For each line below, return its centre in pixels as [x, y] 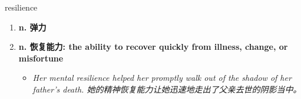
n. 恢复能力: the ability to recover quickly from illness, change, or [153, 47]
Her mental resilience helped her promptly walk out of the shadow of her [162, 78]
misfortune [41, 58]
